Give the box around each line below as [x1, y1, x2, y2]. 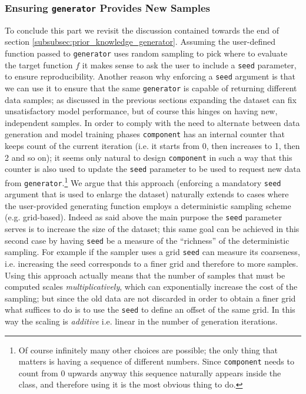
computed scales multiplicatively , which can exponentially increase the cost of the [5, 280, 298, 293]
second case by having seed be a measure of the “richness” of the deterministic [5, 234, 290, 246]
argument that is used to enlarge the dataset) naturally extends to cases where [5, 188, 289, 200]
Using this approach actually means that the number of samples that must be [5, 269, 285, 281]
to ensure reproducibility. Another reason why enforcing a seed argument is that [5, 70, 295, 82]
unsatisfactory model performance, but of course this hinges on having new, [5, 105, 278, 117]
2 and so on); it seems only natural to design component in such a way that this [5, 151, 292, 163]
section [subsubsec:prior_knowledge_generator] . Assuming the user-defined [5, 35, 276, 48]
